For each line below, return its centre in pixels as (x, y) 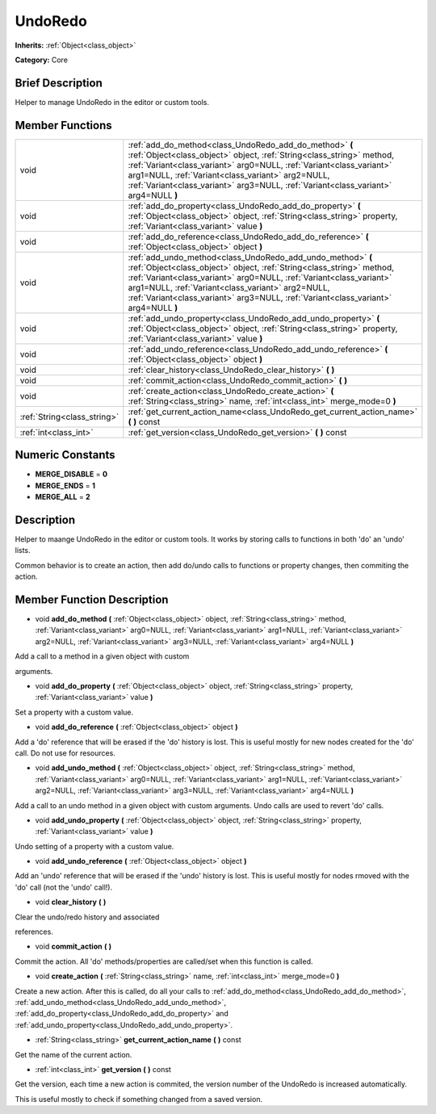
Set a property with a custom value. (74, 712)
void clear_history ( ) (71, 902)
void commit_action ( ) (73, 946)
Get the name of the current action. (73, 1054)
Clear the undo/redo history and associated (87, 917)
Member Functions (63, 125)
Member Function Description (92, 599)
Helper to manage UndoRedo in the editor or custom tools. (112, 102)
